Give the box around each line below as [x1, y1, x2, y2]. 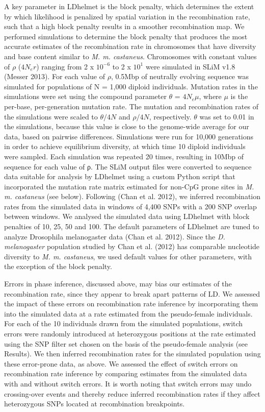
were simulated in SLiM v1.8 [145, 61, 235, 71]
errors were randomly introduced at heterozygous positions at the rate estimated [4, 328, 256, 338]
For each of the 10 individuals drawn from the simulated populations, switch [4, 318, 243, 329]
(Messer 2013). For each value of [4, 71, 105, 82]
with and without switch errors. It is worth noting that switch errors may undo [4, 378, 252, 389]
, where [199, 91, 222, 102]
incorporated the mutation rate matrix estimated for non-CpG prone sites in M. [4, 181, 254, 191]
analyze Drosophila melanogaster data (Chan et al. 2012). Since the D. [4, 231, 225, 241]
